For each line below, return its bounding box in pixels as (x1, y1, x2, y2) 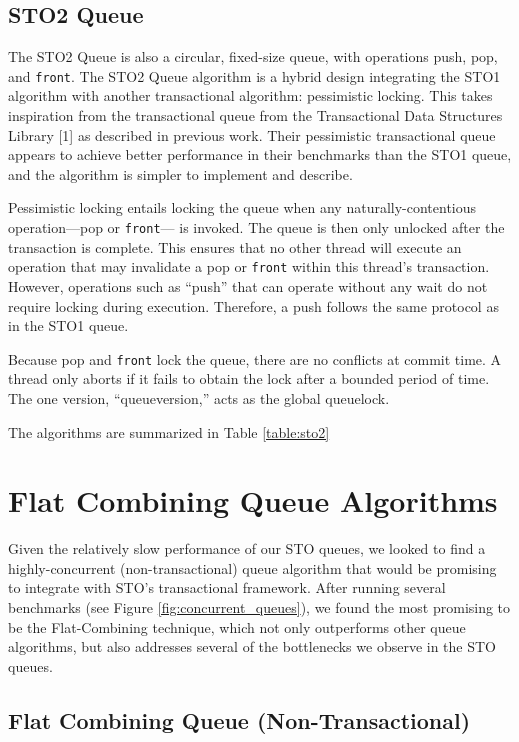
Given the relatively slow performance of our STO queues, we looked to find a (8, 538, 486, 559)
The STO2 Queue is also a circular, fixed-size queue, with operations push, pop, (8, 46, 498, 67)
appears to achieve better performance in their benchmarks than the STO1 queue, (8, 144, 512, 165)
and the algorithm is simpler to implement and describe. (8, 163, 353, 184)
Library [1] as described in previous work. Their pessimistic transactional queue (8, 124, 496, 145)
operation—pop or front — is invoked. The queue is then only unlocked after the (8, 217, 505, 238)
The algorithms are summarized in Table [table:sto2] (8, 421, 330, 442)
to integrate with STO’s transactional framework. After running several (8, 577, 446, 598)
